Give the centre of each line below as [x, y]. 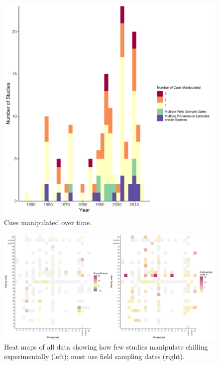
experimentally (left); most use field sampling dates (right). [94, 356]
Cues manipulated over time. [48, 222]
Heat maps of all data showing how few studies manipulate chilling [106, 346]
